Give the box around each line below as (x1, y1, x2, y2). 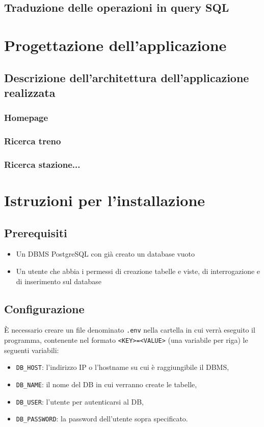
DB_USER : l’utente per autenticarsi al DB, (16, 396, 144, 407)
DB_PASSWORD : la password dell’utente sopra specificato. (16, 413, 188, 424)
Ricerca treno (4, 135, 61, 147)
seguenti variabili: (4, 344, 59, 355)
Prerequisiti (4, 224, 67, 240)
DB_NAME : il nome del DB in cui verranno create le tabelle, (16, 379, 197, 389)
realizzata (4, 84, 56, 100)
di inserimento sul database (16, 275, 101, 286)
